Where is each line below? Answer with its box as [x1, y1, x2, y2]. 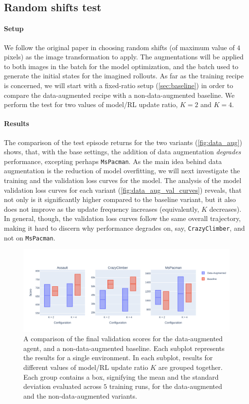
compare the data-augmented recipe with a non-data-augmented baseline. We [4, 90, 235, 100]
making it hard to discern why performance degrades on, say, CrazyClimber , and [4, 222, 245, 233]
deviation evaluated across [23, 381, 102, 391]
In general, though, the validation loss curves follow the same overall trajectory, [4, 213, 241, 223]
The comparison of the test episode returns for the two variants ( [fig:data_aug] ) [4, 137, 242, 147]
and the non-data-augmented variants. [23, 390, 137, 401]
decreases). [209, 203, 242, 214]
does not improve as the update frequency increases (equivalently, [4, 203, 199, 214]
